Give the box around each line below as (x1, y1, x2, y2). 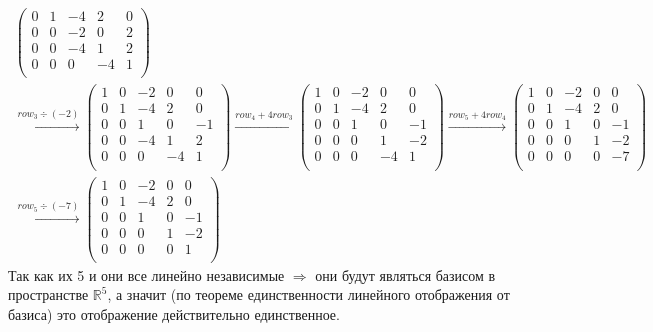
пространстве (8, 284, 89, 305)
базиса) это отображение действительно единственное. (8, 304, 340, 324)
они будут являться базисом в (315, 264, 496, 285)
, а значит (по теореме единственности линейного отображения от (107, 284, 510, 305)
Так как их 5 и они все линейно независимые (8, 264, 285, 285)
